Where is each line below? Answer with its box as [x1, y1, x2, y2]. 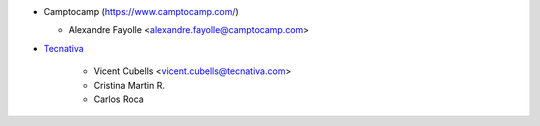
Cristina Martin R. [93, 79, 165, 91]
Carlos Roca [93, 93, 144, 105]
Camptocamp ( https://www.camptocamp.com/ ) [43, 6, 239, 17]
